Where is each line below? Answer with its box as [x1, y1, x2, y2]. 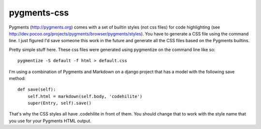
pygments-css [9, 7, 69, 18]
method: [9, 75, 26, 81]
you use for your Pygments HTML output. [9, 118, 92, 124]
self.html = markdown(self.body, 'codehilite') [27, 94, 143, 99]
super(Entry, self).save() [27, 100, 92, 106]
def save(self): [17, 87, 56, 92]
